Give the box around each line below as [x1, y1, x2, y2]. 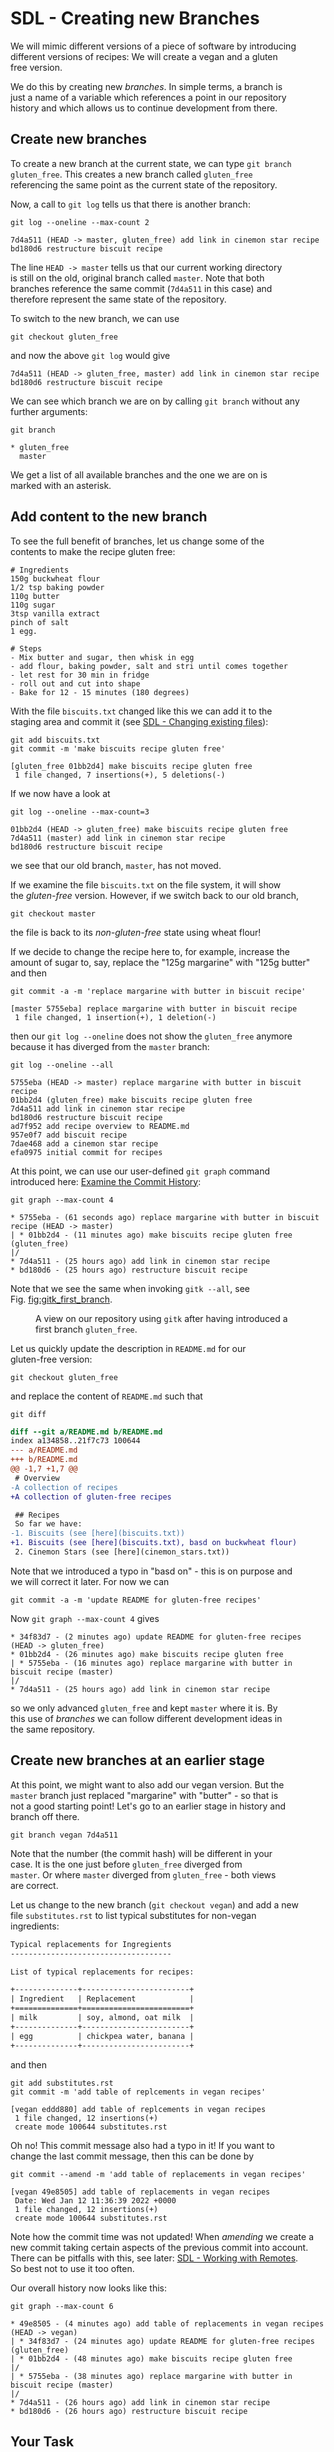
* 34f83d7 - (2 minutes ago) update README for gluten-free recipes [10, 1632, 302, 1642]
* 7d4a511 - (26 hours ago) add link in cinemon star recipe [10, 2397, 271, 2407]
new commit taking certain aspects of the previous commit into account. [10, 2241, 309, 2253]
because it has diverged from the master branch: [10, 1040, 210, 1052]
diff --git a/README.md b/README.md [10, 1427, 163, 1437]
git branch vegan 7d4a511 [10, 1830, 118, 1840]
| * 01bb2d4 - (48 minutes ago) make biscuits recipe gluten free [10, 2353, 293, 2364]
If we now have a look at [10, 787, 111, 799]
